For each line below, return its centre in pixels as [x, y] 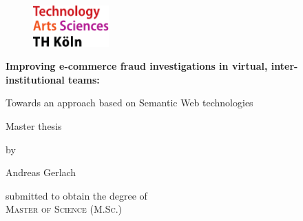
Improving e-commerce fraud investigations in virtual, [137, 66]
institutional [35, 79]
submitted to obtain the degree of [76, 195]
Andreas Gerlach [41, 172]
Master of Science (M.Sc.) [64, 209]
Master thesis [34, 126]
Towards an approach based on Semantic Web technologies [129, 103]
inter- [284, 66]
